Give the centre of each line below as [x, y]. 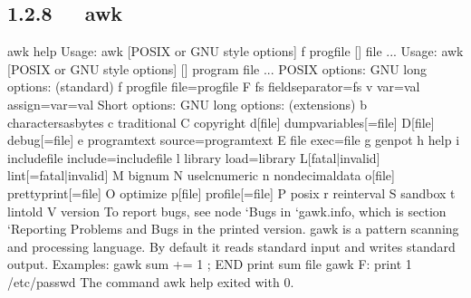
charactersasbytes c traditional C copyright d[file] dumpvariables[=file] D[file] [221, 122]
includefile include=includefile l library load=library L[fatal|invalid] [194, 157]
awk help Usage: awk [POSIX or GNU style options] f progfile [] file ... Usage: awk [235, 51]
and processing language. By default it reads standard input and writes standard [231, 246]
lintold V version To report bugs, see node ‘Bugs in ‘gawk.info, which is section [227, 211]
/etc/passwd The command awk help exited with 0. [151, 281]
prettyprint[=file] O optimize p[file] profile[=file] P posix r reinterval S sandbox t [231, 192]
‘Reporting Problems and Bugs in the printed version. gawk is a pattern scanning [233, 229]
